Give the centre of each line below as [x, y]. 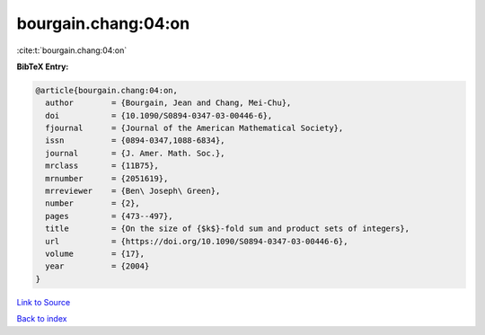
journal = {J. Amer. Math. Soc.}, [135, 153]
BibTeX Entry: [43, 66]
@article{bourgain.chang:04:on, [107, 90]
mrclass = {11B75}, [102, 166]
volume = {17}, [95, 254]
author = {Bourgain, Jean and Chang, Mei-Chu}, [168, 103]
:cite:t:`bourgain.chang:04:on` [72, 50]
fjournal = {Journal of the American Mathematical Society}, [194, 128]
